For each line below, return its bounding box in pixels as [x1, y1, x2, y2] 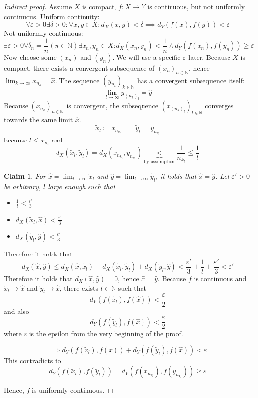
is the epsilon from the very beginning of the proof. [29, 328, 183, 339]
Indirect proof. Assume [4, 1, 72, 11]
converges [205, 100, 234, 111]
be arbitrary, [4, 181, 41, 191]
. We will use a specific [112, 52, 181, 62]
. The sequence [55, 75, 100, 85]
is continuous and [194, 273, 247, 283]
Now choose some [4, 52, 57, 62]
